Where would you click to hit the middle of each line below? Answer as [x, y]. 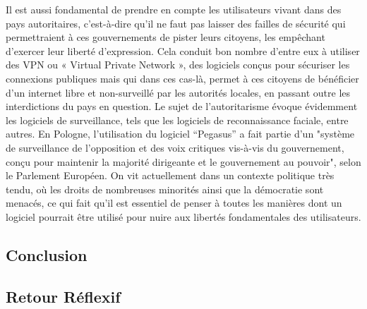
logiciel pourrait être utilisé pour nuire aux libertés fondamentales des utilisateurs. [183, 216]
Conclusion [47, 254]
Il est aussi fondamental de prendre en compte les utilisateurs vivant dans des [174, 9]
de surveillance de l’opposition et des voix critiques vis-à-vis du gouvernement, [175, 147]
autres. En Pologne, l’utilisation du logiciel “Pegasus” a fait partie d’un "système [180, 134]
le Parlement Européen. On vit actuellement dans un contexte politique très [170, 175]
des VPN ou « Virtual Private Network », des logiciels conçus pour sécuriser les [178, 65]
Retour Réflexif [63, 296]
